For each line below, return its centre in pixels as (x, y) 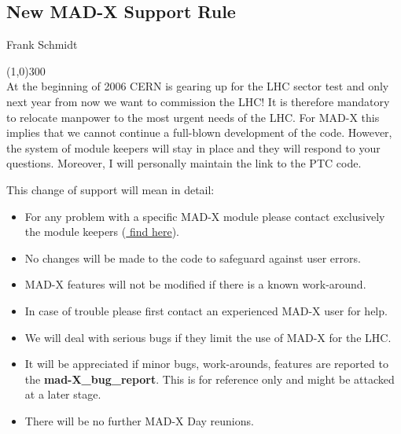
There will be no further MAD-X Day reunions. (139, 420)
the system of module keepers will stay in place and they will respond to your (193, 147)
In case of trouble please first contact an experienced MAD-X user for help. (206, 310)
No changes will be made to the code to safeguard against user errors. (193, 257)
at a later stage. (63, 394)
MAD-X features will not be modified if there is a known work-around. (195, 284)
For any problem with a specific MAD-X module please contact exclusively (205, 216)
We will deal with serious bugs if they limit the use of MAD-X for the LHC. (208, 337)
